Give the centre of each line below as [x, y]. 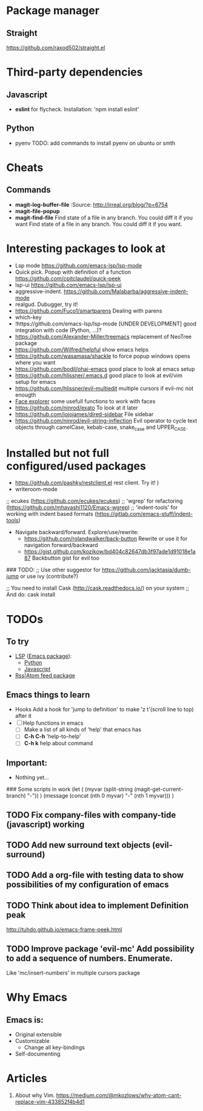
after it [23, 716]
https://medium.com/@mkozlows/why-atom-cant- [119, 1095]
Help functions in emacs [53, 723]
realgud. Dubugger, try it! [46, 304]
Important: [27, 763]
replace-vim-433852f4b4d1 [50, 1102]
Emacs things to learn [48, 695]
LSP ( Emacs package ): [43, 656]
